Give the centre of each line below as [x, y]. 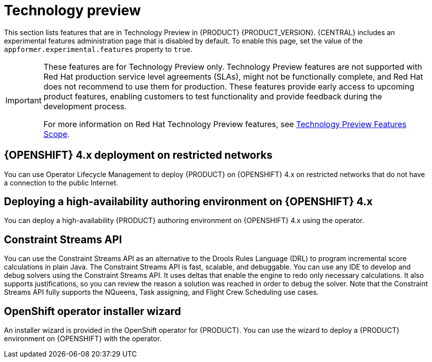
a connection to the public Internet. [61, 182]
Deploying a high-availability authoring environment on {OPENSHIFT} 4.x [188, 202]
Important [24, 100]
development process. [85, 106]
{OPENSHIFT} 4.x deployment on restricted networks [138, 155]
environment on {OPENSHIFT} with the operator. [83, 339]
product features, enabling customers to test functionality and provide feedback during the [213, 96]
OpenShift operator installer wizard [93, 311]
